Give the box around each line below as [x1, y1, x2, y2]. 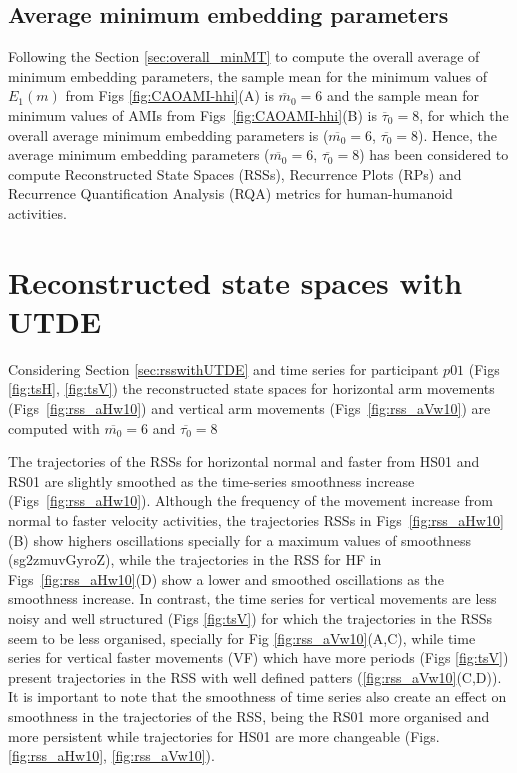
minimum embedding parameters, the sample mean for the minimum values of [8, 65, 488, 86]
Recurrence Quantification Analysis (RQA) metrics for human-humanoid [8, 183, 453, 204]
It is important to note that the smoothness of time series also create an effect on [8, 686, 507, 707]
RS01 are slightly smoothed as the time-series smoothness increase [8, 470, 415, 491]
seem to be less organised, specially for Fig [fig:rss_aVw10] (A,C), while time [8, 627, 476, 648]
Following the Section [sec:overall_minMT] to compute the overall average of [8, 46, 480, 67]
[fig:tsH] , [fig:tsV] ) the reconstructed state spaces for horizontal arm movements [8, 378, 495, 399]
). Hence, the [418, 124, 497, 145]
